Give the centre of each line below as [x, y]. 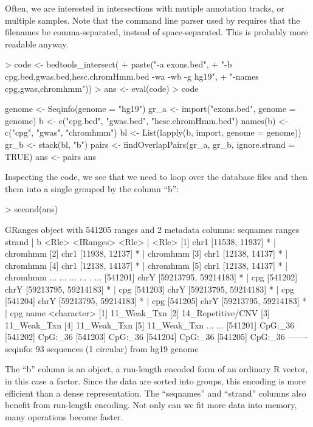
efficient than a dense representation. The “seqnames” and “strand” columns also [156, 393]
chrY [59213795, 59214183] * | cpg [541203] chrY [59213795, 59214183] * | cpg [150, 289]
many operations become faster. [64, 416]
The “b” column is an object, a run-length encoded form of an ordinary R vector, [156, 369]
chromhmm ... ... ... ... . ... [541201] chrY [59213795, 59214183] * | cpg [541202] [151, 277]
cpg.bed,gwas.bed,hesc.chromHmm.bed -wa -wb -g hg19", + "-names [132, 76]
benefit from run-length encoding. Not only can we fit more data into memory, [151, 405]
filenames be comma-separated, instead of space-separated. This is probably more [156, 32]
